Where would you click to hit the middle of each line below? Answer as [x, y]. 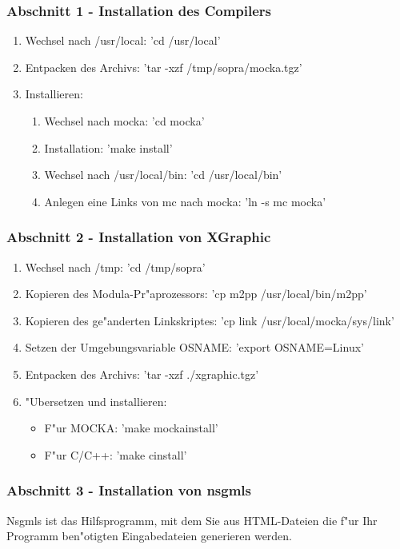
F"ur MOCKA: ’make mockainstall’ [131, 428]
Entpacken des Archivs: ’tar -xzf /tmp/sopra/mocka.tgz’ [164, 67]
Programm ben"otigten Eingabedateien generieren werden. [150, 536]
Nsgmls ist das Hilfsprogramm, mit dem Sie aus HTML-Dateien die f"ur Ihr [192, 520]
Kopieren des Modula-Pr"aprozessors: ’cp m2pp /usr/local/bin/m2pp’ [196, 294]
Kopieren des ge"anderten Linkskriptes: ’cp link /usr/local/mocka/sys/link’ [210, 320]
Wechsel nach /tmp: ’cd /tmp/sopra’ [115, 267]
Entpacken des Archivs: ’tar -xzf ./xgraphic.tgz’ [142, 374]
